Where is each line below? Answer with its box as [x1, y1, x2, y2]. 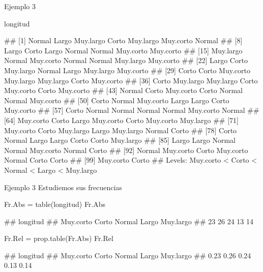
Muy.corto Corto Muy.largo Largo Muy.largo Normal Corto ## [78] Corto [4, 125, 237, 135]
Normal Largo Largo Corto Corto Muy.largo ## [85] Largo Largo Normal [4, 135, 236, 145]
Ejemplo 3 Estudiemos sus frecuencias [4, 182, 122, 192]
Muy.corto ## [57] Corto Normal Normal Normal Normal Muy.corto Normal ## [4, 105, 259, 115]
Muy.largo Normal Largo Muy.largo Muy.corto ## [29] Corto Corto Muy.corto [4, 65, 250, 75]
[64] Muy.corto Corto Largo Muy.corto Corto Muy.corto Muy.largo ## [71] [4, 114, 239, 125]
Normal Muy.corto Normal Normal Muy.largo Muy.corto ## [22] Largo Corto [4, 55, 248, 66]
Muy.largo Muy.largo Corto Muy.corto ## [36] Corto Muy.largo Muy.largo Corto [4, 75, 258, 85]
